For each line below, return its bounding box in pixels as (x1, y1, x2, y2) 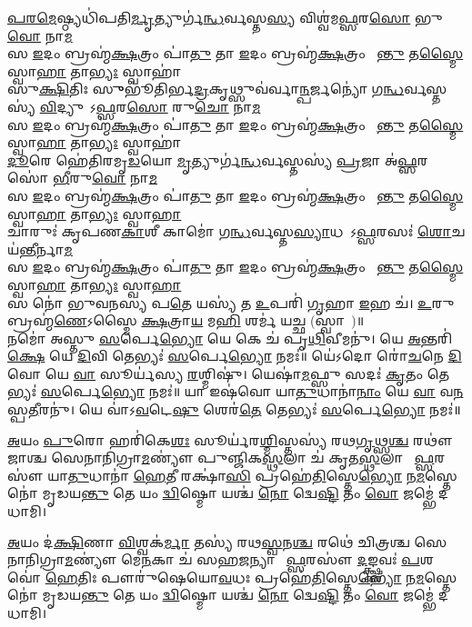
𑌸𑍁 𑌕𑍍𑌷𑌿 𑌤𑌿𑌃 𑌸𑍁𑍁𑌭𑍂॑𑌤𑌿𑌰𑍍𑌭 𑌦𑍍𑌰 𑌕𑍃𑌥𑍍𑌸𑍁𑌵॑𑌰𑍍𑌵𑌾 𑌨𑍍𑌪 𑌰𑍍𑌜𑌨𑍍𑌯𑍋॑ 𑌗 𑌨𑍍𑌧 (7, 79, 405, 98)
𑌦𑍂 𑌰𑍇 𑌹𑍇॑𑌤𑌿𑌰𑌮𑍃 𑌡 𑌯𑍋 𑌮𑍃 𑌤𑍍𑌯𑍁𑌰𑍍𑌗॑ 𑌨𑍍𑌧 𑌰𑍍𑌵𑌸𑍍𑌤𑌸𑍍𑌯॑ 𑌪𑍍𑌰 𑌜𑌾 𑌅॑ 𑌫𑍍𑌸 (7, 150, 417, 169)
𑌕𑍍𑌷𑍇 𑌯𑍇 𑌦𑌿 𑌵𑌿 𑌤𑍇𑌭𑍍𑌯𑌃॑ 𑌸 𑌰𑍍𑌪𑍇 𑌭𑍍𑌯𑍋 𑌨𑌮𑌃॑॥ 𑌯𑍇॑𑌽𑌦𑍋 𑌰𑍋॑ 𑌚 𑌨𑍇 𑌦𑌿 (7, 346, 462, 365)
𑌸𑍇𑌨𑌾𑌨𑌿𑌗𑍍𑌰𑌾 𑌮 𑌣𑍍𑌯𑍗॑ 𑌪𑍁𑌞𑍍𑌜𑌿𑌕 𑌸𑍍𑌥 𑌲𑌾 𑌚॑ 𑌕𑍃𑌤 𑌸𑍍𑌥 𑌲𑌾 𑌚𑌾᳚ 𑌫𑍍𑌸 (51, 448, 435, 467)
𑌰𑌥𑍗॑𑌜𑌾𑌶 (413, 430, 453, 449)
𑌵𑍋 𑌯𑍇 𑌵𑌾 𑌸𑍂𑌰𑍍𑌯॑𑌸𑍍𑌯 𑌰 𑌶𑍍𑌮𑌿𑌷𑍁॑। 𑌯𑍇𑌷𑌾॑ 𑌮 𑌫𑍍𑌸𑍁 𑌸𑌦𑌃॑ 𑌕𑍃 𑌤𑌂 (7, 363, 424, 383)
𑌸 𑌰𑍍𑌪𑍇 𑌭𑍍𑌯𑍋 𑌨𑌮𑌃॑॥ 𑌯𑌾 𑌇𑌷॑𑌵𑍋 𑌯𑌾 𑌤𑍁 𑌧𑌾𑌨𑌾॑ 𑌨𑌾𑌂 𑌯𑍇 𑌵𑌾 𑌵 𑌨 (40, 382, 464, 401)
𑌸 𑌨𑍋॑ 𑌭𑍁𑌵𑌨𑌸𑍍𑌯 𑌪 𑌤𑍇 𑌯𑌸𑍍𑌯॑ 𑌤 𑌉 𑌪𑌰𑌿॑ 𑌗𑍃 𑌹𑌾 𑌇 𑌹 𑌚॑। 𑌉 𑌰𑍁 (7, 293, 455, 312)
